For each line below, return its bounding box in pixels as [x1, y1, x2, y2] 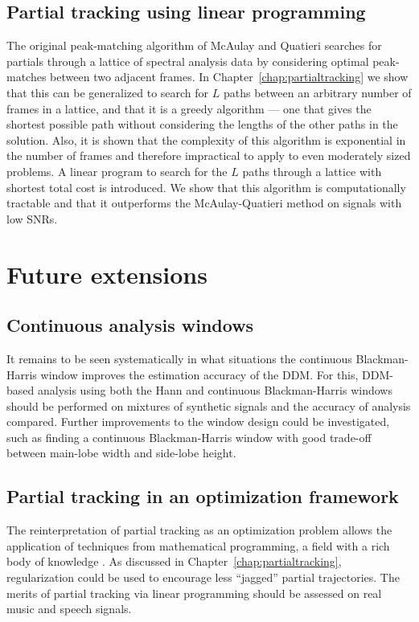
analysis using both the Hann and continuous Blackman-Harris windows [37, 382, 392, 399]
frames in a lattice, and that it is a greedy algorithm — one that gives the [6, 100, 372, 117]
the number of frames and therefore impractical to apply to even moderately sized [6, 147, 411, 164]
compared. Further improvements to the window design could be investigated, [6, 413, 390, 430]
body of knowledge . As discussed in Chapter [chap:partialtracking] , [6, 553, 342, 570]
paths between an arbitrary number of [223, 84, 412, 100]
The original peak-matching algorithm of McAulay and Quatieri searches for [6, 37, 382, 54]
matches [6, 68, 47, 85]
